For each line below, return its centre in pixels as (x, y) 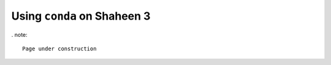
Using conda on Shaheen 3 (81, 16)
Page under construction (59, 48)
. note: (19, 34)
